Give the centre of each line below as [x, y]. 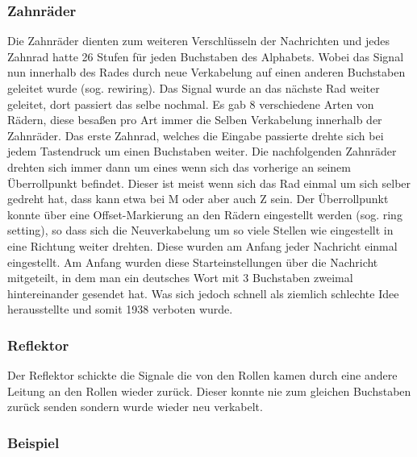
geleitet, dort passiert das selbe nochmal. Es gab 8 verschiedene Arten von [191, 104]
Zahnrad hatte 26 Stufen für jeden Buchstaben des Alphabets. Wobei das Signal [206, 56]
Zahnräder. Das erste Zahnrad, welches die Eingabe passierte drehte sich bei [196, 135]
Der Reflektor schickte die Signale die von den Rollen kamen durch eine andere [202, 375]
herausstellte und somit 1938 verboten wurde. [120, 309]
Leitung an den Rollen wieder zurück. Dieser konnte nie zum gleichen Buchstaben [209, 391]
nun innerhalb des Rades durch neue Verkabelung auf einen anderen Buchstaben [206, 72]
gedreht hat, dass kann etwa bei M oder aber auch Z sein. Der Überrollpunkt [198, 199]
